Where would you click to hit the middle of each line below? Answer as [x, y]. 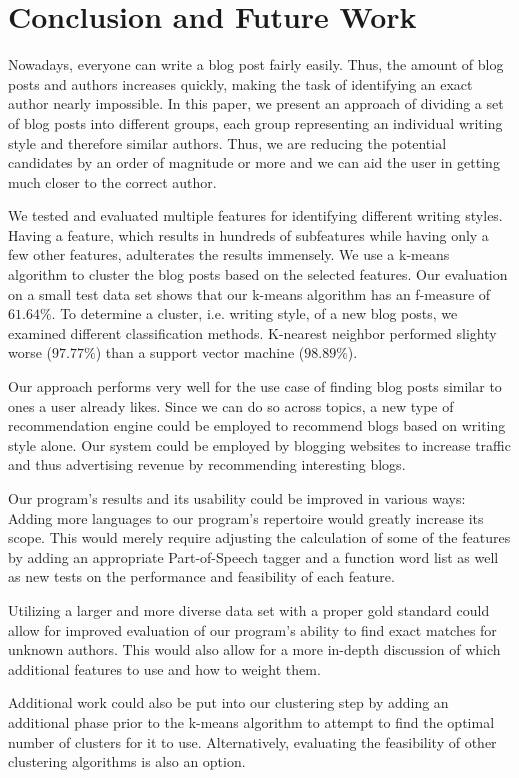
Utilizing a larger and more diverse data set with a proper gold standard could [249, 609]
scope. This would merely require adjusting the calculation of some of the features [259, 537]
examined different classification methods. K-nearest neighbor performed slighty [252, 332]
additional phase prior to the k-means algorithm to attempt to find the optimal [251, 721]
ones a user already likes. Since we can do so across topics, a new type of [231, 405]
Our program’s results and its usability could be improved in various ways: [237, 498]
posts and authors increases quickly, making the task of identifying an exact [240, 83]
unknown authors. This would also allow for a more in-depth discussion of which [254, 649]
